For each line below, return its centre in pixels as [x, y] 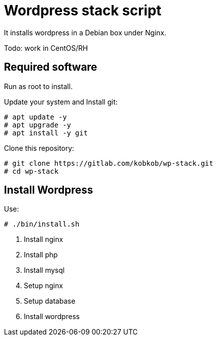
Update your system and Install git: [61, 102]
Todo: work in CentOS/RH [46, 48]
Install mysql [44, 270]
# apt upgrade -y [37, 125]
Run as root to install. [38, 86]
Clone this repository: [39, 148]
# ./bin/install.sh [42, 224]
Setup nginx [43, 286]
